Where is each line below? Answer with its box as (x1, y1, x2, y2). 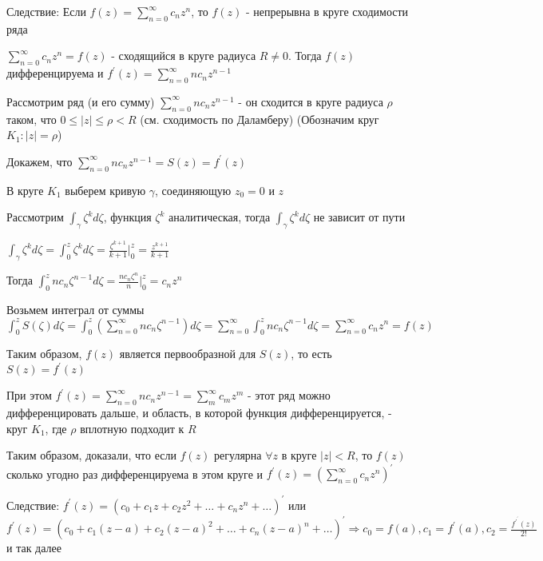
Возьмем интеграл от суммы (6, 300, 145, 317)
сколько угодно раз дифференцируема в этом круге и (6, 465, 263, 482)
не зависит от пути (313, 209, 406, 225)
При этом (6, 387, 52, 404)
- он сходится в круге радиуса (238, 93, 383, 109)
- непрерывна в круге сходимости (245, 3, 409, 19)
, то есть (291, 345, 332, 362)
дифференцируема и (6, 65, 104, 82)
